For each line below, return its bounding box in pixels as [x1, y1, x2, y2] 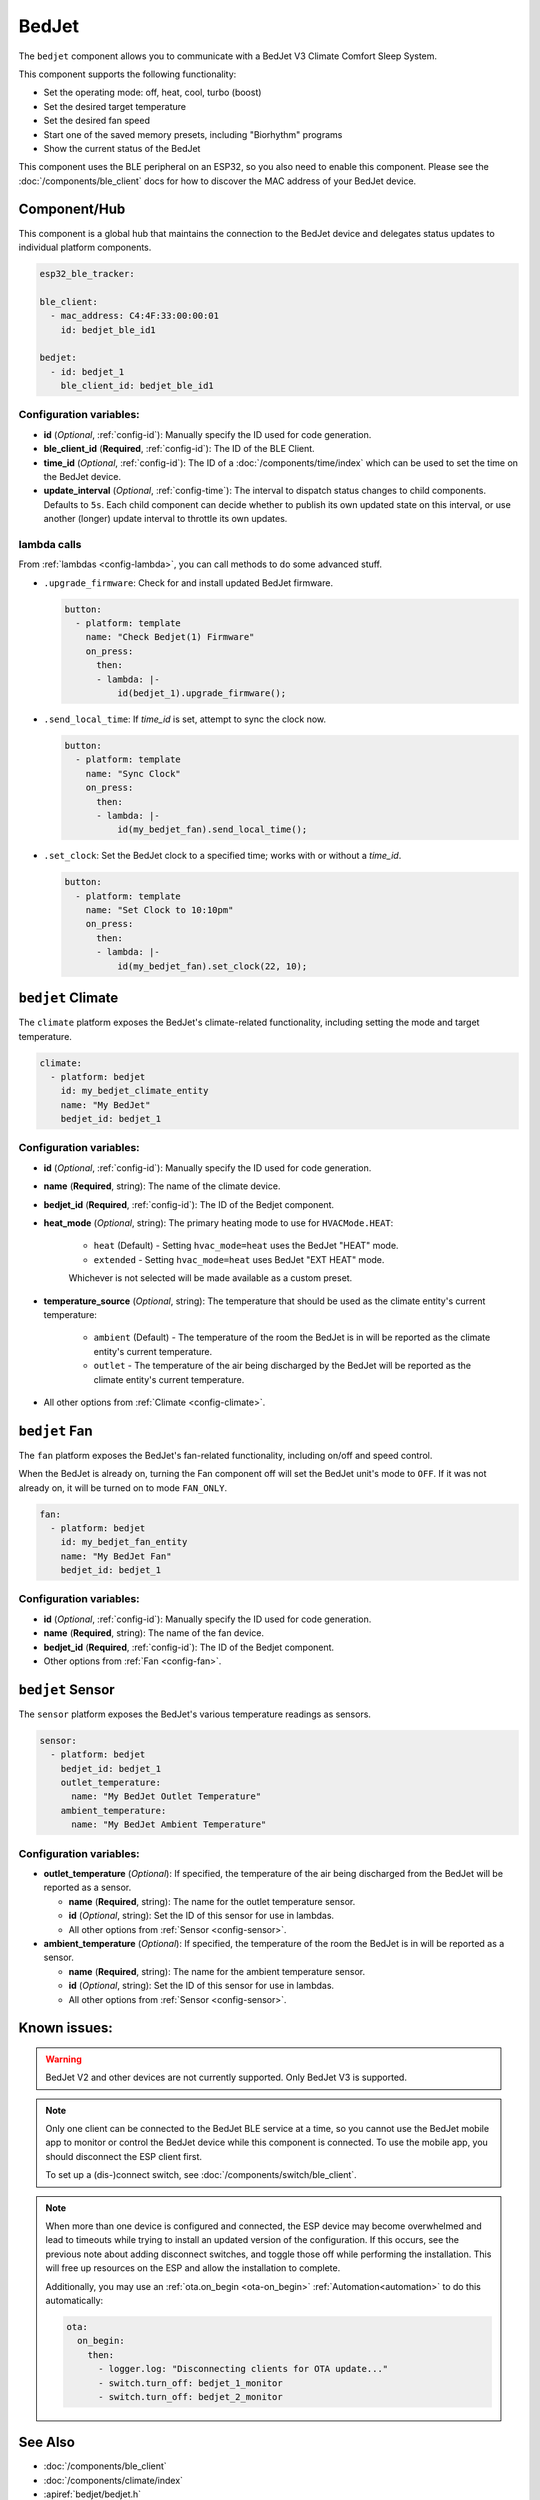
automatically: [45, 2295, 104, 2306]
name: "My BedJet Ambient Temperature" [71, 1819, 267, 1830]
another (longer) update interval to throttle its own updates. [43, 513, 288, 525]
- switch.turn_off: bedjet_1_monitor [98, 2377, 284, 2389]
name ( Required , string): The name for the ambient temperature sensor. [68, 1965, 365, 1977]
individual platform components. [18, 241, 152, 253]
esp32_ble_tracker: [39, 268, 135, 279]
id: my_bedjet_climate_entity [60, 1085, 209, 1097]
